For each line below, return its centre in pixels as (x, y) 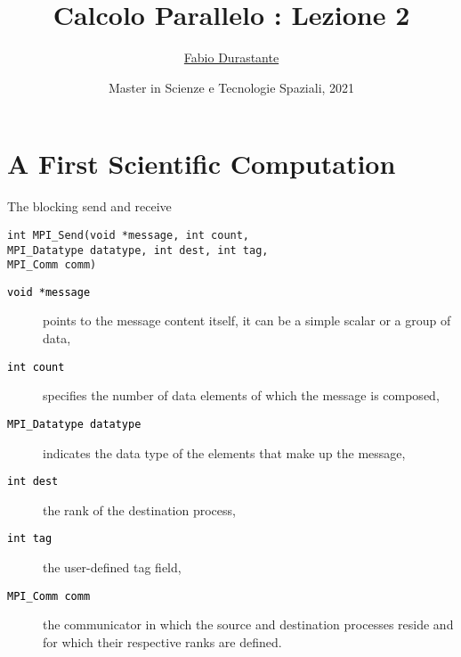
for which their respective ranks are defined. (162, 641)
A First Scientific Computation (202, 164)
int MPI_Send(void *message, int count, (129, 235)
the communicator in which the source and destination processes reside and (248, 624)
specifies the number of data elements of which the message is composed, (241, 395)
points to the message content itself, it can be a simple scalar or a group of (247, 320)
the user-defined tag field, (112, 567)
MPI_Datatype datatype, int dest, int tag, (138, 250)
